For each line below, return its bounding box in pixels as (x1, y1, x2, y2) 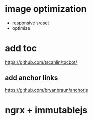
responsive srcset (12, 20, 49, 26)
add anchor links (5, 74, 58, 82)
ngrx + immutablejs (5, 104, 88, 116)
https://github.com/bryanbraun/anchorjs (5, 87, 88, 93)
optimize (12, 25, 31, 31)
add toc (5, 43, 37, 54)
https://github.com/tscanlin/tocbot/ (5, 59, 77, 65)
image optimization (5, 3, 87, 15)
